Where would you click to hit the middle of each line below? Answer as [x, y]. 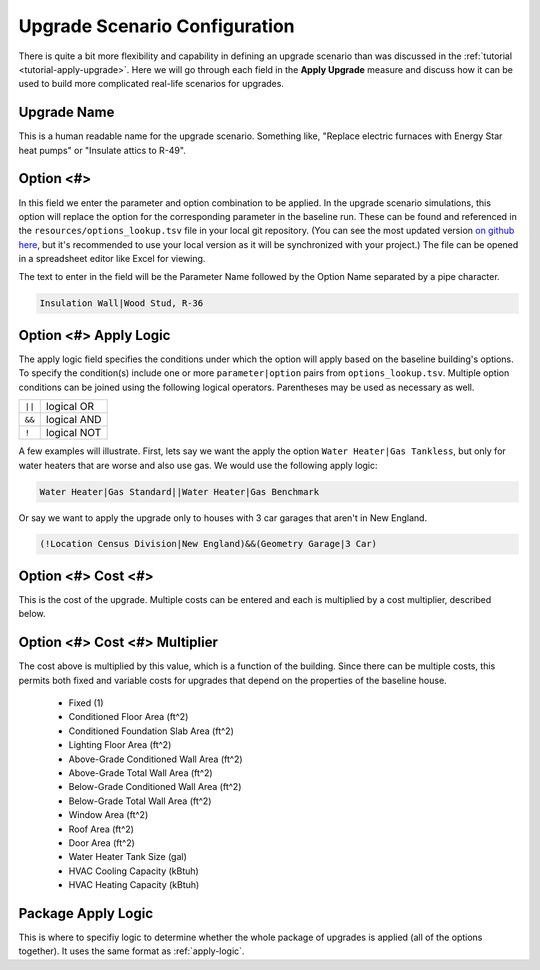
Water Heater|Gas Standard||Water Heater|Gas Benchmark [179, 491]
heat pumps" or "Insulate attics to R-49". [102, 150]
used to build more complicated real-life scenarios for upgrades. [151, 84]
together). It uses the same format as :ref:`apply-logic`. [131, 951]
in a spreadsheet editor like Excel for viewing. [112, 259]
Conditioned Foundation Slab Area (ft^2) [151, 731]
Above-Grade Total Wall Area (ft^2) [141, 773]
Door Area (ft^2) [101, 842]
